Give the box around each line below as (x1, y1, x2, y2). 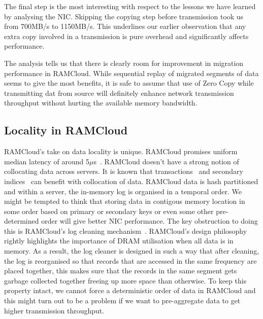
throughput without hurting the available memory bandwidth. (4, 97, 198, 108)
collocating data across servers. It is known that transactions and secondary (4, 166, 243, 176)
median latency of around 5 (4, 156, 90, 166)
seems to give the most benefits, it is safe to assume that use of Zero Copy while (4, 78, 254, 88)
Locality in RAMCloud (4, 122, 128, 138)
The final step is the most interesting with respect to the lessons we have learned (4, 1, 256, 11)
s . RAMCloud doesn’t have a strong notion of (93, 156, 239, 166)
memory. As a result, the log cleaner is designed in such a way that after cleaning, (4, 245, 259, 256)
